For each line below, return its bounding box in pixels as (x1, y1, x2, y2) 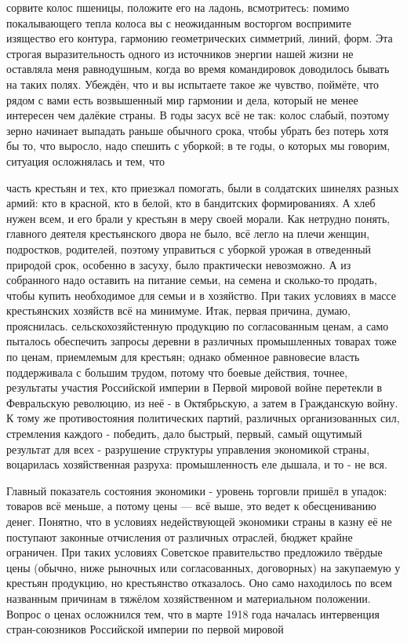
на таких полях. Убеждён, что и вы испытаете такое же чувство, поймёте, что (6, 75, 380, 92)
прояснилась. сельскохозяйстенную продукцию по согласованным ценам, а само (6, 317, 389, 334)
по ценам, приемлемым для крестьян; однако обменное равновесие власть (6, 348, 360, 365)
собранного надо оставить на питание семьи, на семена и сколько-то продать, (6, 272, 377, 288)
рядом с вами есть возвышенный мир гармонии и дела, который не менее (6, 91, 358, 108)
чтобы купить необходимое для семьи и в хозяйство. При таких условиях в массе (6, 286, 396, 303)
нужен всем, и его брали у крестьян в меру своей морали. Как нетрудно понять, (6, 210, 391, 226)
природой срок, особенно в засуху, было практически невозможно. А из (6, 256, 351, 272)
